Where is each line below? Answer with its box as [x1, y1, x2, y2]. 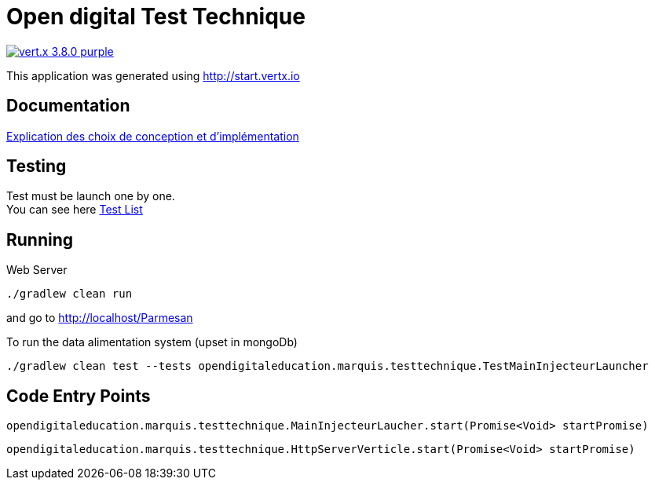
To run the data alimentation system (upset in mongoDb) [6, 335, 298, 349]
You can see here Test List [6, 203, 143, 217]
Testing [6, 156, 67, 177]
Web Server [6, 263, 68, 277]
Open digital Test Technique [6, 3, 306, 30]
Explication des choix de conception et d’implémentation [6, 129, 299, 143]
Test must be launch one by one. [6, 189, 175, 203]
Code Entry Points [6, 386, 151, 406]
